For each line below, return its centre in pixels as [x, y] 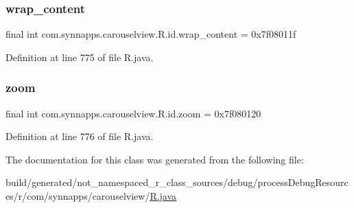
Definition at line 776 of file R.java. [80, 136]
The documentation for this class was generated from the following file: [155, 159]
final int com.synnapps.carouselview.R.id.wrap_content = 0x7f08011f [151, 34]
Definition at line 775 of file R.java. [80, 57]
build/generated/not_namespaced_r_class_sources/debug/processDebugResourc [177, 182]
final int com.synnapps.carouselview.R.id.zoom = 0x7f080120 [133, 113]
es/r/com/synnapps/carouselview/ [78, 196]
